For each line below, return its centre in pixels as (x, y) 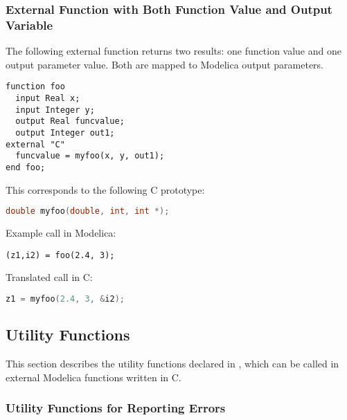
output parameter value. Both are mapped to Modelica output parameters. (164, 64)
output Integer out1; (65, 133)
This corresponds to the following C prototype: (105, 189)
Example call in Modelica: (61, 233)
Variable (29, 25)
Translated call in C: (49, 277)
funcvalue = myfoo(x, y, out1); (90, 156)
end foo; (26, 167)
